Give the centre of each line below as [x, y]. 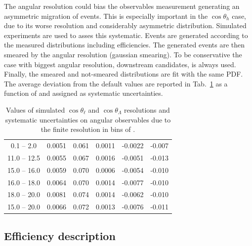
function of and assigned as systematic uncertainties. [84, 93]
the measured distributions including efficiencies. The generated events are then [125, 45]
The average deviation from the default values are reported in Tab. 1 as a [116, 83]
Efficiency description [60, 235]
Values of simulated [36, 109]
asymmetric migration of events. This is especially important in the [106, 16]
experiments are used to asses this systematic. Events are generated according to [126, 35]
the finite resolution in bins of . [88, 129]
